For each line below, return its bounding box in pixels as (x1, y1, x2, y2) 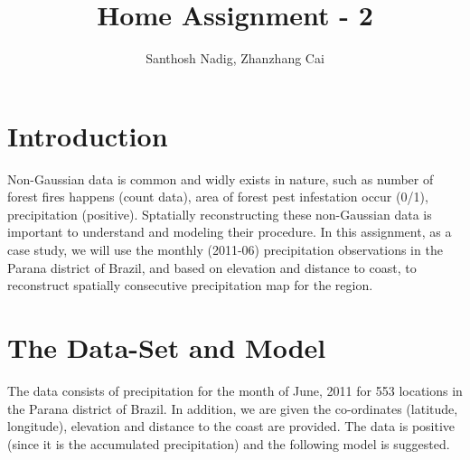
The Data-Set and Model (7, 329, 326, 365)
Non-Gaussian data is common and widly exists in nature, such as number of (7, 169, 434, 188)
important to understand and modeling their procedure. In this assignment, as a (7, 222, 452, 241)
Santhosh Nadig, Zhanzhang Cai (146, 49, 324, 68)
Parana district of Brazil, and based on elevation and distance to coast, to (7, 258, 417, 277)
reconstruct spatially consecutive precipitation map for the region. (7, 276, 373, 295)
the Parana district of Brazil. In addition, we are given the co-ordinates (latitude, (7, 399, 458, 418)
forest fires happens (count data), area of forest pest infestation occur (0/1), (7, 187, 428, 206)
